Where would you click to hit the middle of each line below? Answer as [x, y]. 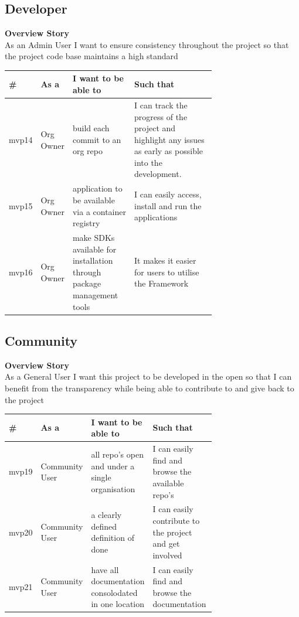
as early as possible [169, 151]
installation [93, 260]
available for [94, 249]
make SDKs [94, 237]
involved [167, 555]
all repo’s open [117, 454]
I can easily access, [168, 194]
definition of [113, 538]
